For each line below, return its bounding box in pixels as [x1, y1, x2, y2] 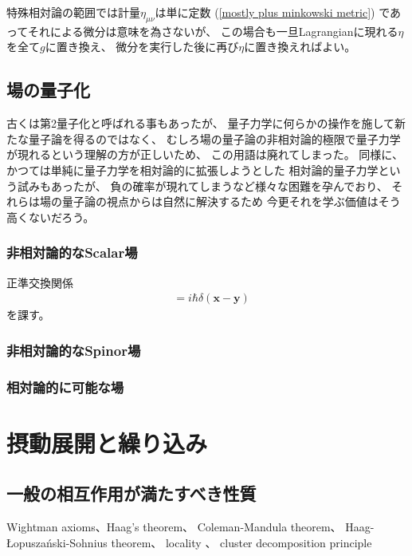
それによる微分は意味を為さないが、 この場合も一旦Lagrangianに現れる [27, 22, 398, 39]
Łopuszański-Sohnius [6, 534, 108, 550]
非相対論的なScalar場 [6, 243, 138, 262]
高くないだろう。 [6, 208, 95, 225]
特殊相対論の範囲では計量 [6, 4, 140, 20]
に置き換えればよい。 [244, 38, 356, 55]
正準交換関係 [6, 274, 73, 290]
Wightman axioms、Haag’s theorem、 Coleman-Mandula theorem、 [6, 519, 342, 535]
